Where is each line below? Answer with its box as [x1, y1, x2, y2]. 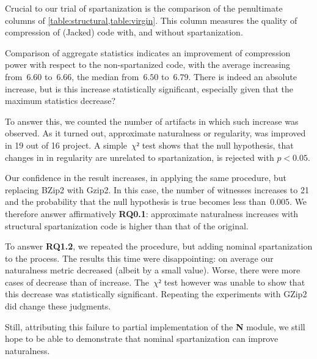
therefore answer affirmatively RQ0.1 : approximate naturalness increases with [5, 207, 299, 220]
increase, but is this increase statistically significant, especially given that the [5, 82, 294, 95]
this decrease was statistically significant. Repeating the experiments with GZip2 [5, 287, 307, 300]
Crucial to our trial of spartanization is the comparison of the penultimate [5, 2, 283, 14]
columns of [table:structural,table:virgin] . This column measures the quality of [5, 13, 297, 26]
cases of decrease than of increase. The [5, 275, 149, 288]
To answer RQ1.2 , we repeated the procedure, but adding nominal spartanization [5, 240, 313, 253]
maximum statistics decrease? [5, 94, 116, 107]
